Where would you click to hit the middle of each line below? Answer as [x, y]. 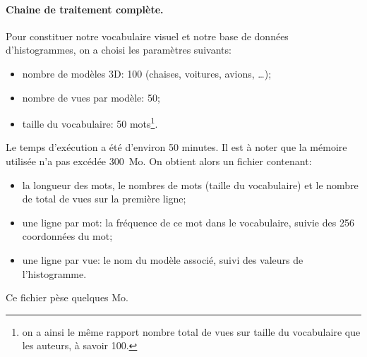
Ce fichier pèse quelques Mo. [67, 297]
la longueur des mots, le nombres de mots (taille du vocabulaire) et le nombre [190, 184]
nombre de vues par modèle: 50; [91, 97]
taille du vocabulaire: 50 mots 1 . [90, 122]
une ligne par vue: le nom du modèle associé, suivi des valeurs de [163, 259]
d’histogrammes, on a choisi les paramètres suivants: [119, 50]
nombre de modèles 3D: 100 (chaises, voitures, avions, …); [147, 73]
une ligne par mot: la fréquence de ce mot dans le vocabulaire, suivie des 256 [188, 222]
